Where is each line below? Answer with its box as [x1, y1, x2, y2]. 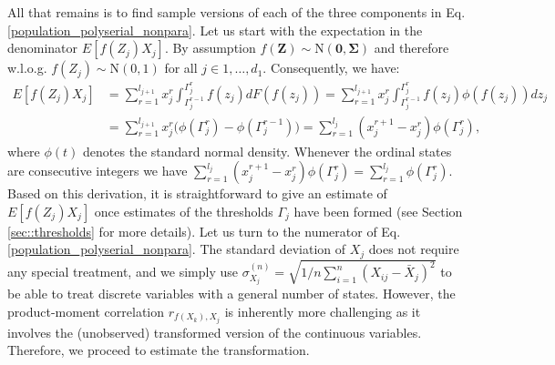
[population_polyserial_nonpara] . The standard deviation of [7, 239, 345, 259]
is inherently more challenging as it [224, 301, 421, 320]
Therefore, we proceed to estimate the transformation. [7, 340, 310, 360]
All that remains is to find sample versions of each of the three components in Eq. [7, 3, 466, 21]
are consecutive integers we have [7, 161, 188, 180]
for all [164, 58, 198, 77]
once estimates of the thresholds [94, 201, 273, 220]
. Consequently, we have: [262, 58, 400, 77]
